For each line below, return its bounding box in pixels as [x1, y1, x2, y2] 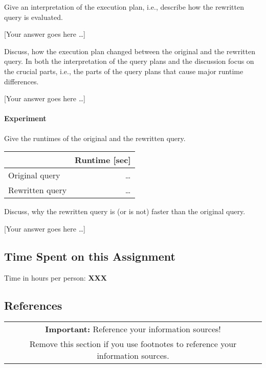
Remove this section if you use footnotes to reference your [29, 338, 237, 350]
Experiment [4, 113, 47, 124]
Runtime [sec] [75, 154, 131, 166]
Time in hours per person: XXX [4, 272, 107, 283]
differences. [4, 76, 39, 86]
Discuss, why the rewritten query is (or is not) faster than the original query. [4, 206, 246, 217]
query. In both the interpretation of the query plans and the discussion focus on [4, 56, 254, 66]
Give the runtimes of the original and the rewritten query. [4, 132, 186, 143]
